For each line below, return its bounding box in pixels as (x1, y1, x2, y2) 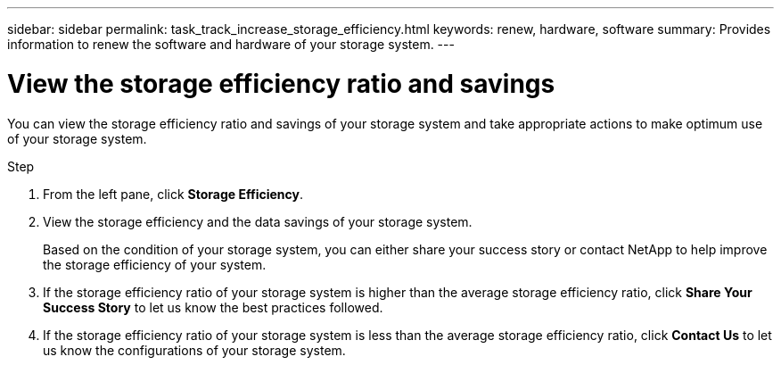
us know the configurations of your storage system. (43, 342, 346, 358)
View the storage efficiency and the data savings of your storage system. (43, 213, 473, 229)
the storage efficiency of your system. (43, 256, 267, 272)
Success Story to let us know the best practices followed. (43, 299, 383, 315)
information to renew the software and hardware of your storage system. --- (7, 37, 455, 52)
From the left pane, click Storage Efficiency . (43, 186, 303, 202)
